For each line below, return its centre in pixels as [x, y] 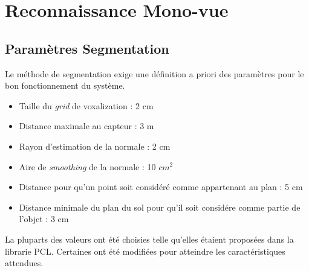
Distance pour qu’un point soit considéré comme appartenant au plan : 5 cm [161, 187]
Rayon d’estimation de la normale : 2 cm [95, 146]
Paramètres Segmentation [87, 48]
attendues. [24, 263]
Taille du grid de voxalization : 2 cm [86, 105]
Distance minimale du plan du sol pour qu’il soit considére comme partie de [160, 207]
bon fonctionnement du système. [65, 85]
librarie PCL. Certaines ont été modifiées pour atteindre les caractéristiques [145, 251]
